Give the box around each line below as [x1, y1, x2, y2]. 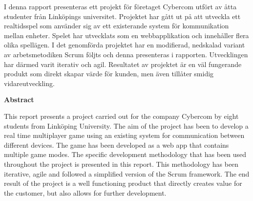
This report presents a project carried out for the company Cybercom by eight [4, 111, 239, 121]
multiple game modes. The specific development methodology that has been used [4, 149, 247, 159]
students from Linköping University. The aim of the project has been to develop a [4, 120, 249, 131]
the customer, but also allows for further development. [4, 187, 167, 198]
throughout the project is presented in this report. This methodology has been [4, 158, 239, 169]
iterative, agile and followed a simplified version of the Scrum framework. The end [4, 168, 250, 179]
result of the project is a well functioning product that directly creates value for [4, 178, 242, 188]
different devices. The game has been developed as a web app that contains [4, 139, 229, 150]
